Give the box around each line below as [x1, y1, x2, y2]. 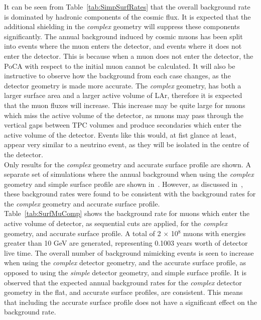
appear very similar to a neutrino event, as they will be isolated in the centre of [4, 139, 249, 150]
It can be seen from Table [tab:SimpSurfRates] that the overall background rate [4, 2, 250, 12]
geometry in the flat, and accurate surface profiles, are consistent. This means [4, 287, 243, 297]
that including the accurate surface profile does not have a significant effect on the [4, 296, 257, 307]
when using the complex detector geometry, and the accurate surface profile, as [4, 257, 246, 268]
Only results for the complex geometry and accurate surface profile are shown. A [4, 159, 251, 169]
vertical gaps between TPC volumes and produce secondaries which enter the [4, 120, 241, 130]
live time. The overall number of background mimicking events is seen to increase [4, 247, 254, 258]
